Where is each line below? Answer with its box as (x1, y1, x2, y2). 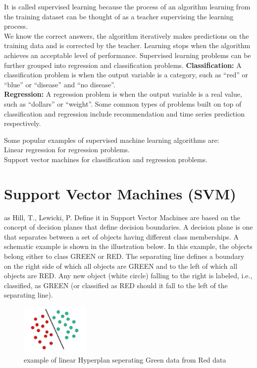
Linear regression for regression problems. (4, 144, 130, 155)
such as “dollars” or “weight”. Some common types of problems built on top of (4, 98, 242, 109)
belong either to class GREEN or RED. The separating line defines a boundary (4, 251, 245, 261)
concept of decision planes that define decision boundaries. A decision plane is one (4, 222, 253, 232)
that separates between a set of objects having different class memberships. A (4, 231, 239, 242)
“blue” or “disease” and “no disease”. (4, 79, 115, 89)
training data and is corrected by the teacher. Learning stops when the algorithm (4, 40, 251, 51)
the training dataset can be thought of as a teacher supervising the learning (4, 11, 234, 21)
